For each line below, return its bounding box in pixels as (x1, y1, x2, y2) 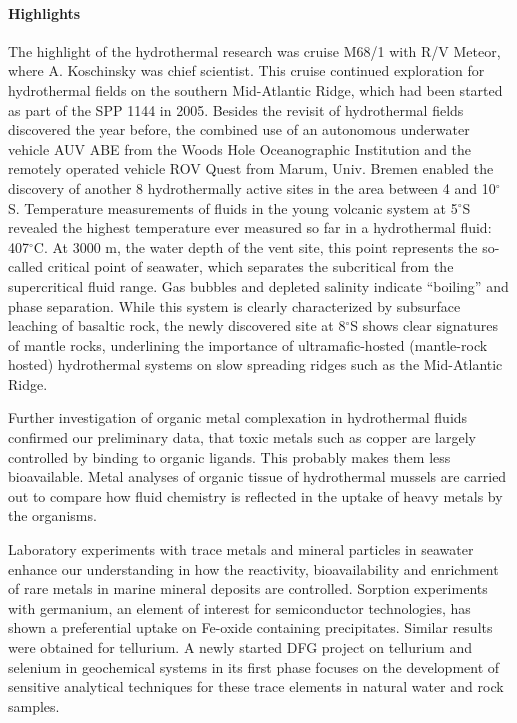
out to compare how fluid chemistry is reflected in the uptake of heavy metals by (8, 485, 503, 506)
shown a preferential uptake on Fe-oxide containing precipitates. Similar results (8, 617, 493, 638)
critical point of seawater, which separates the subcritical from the (47, 256, 454, 277)
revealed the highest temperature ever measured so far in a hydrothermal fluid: (8, 217, 492, 238)
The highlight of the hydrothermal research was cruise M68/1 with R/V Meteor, (8, 40, 501, 61)
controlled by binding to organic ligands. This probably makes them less (8, 446, 451, 467)
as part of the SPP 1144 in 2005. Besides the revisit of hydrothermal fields (8, 99, 464, 120)
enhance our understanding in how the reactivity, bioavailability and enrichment (8, 558, 499, 579)
